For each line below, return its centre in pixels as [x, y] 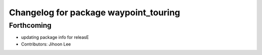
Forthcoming [30, 25]
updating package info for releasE [55, 37]
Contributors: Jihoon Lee [46, 44]
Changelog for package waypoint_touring [95, 12]
